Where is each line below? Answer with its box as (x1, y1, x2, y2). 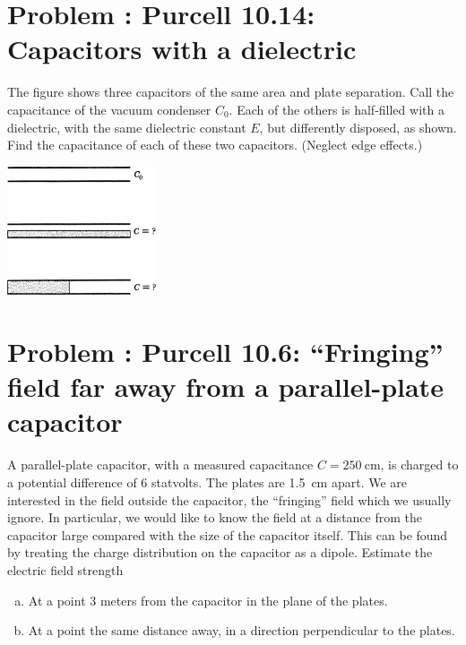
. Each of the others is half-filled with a (229, 99, 444, 118)
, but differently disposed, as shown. (259, 117, 457, 136)
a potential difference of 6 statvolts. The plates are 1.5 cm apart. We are (7, 472, 408, 491)
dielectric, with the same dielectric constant (7, 117, 246, 136)
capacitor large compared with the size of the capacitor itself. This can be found (7, 525, 448, 544)
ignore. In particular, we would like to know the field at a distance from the (7, 508, 423, 527)
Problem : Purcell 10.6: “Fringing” (7, 333, 444, 370)
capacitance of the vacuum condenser (7, 99, 211, 118)
